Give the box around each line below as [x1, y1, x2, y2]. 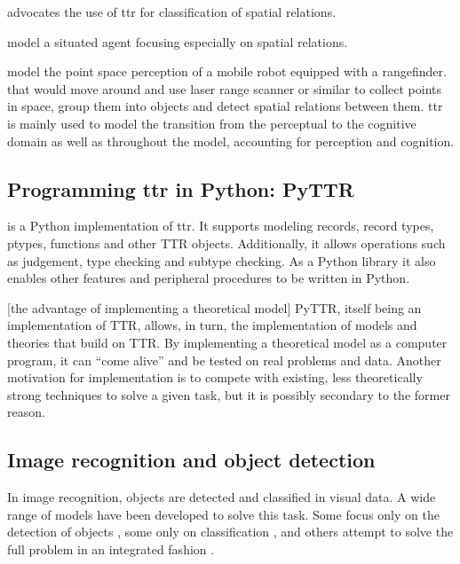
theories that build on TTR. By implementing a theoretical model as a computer [7, 333, 448, 351]
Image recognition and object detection [7, 446, 376, 474]
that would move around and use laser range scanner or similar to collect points [7, 79, 442, 98]
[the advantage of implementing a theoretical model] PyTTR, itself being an [7, 298, 422, 317]
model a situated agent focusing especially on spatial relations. [7, 32, 348, 51]
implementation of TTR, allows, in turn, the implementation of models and [7, 316, 417, 334]
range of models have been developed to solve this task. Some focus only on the [7, 505, 440, 523]
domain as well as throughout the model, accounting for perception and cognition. [7, 131, 455, 150]
